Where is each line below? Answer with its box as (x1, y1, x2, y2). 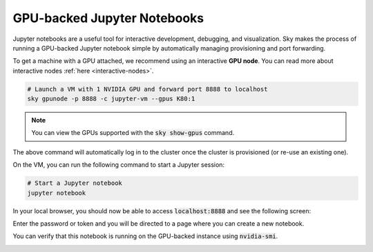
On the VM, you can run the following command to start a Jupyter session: (12, 161, 224, 169)
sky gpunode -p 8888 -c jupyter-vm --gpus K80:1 (27, 95, 195, 103)
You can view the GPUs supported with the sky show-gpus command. (31, 129, 235, 137)
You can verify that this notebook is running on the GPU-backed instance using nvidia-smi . (12, 232, 278, 240)
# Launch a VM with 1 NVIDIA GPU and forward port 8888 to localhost (27, 85, 268, 93)
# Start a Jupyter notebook (27, 179, 122, 187)
